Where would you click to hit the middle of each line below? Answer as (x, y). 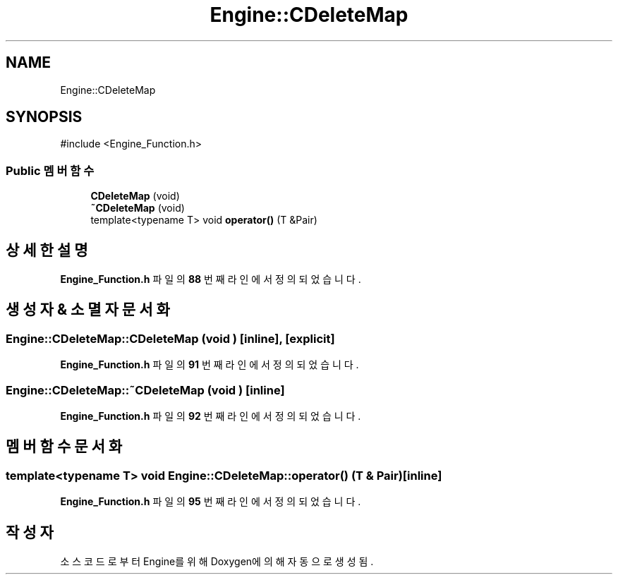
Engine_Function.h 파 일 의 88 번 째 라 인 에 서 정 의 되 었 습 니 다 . (211, 279)
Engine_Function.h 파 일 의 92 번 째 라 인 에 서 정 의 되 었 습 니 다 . (211, 416)
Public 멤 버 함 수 (50, 170)
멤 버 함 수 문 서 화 (64, 447)
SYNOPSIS (44, 117)
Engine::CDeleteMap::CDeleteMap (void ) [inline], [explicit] (170, 338)
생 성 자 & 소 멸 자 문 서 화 (88, 310)
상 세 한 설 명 (47, 250)
